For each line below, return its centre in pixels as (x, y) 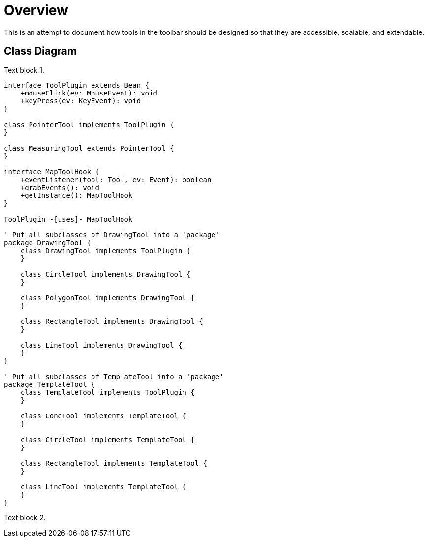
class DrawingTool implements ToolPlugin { (106, 250)
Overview (36, 10)
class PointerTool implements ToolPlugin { (89, 124)
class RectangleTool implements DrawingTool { (112, 321)
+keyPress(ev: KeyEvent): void (81, 101)
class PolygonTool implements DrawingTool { (107, 298)
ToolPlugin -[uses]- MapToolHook (68, 219)
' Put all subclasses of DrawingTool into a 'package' (112, 235)
